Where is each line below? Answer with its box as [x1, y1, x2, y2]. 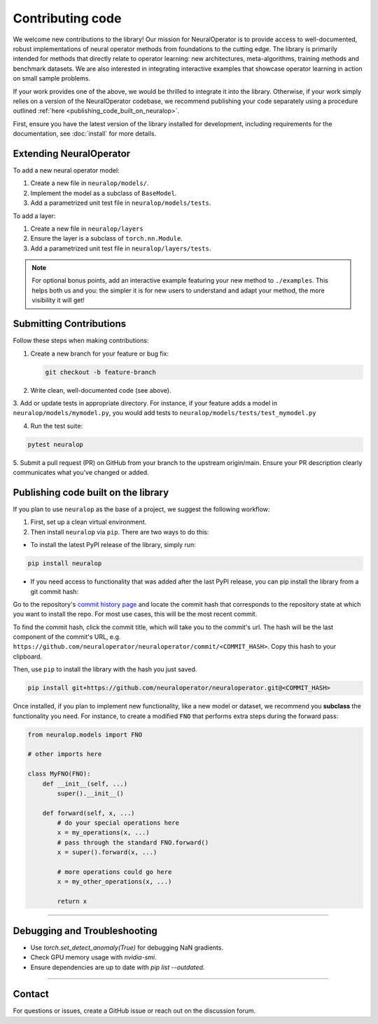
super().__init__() [57, 789, 124, 797]
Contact [13, 988, 49, 1000]
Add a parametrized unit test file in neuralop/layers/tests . [30, 244, 211, 252]
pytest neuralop [27, 440, 84, 448]
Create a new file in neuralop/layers [30, 224, 143, 233]
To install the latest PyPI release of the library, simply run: [30, 541, 196, 549]
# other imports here [27, 750, 102, 758]
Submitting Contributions [13, 318, 126, 330]
